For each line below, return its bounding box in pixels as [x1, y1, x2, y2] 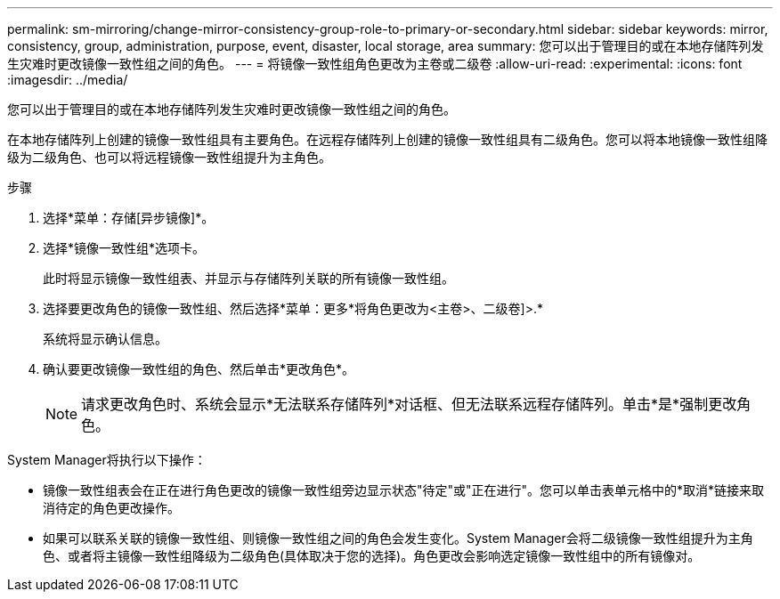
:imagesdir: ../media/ [7, 72, 128, 87]
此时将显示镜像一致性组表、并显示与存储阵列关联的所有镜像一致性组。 [43, 271, 454, 286]
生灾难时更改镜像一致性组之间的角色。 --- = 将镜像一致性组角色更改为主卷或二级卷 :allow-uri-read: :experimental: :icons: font [7, 56, 743, 71]
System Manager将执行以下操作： [7, 452, 207, 467]
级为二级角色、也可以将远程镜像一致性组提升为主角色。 [7, 150, 331, 165]
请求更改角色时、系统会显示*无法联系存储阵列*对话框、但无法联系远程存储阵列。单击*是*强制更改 [81, 395, 737, 413]
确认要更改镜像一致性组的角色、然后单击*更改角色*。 [43, 361, 355, 376]
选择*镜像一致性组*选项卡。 [43, 240, 206, 255]
